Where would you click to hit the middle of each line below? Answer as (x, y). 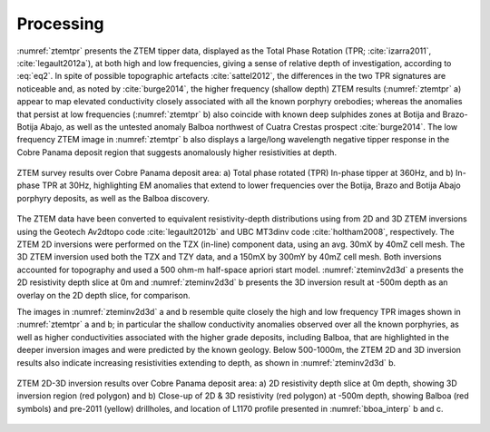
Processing (60, 24)
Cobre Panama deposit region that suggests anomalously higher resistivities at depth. (177, 152)
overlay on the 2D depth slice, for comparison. (103, 295)
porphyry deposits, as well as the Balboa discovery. (113, 198)
